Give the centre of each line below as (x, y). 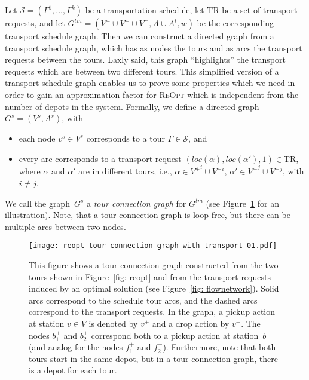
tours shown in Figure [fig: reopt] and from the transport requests (150, 276)
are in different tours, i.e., (125, 171)
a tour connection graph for (137, 203)
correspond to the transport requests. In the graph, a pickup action (152, 312)
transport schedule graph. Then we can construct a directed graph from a (140, 36)
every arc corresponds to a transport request (100, 158)
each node (37, 138)
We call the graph (37, 203)
